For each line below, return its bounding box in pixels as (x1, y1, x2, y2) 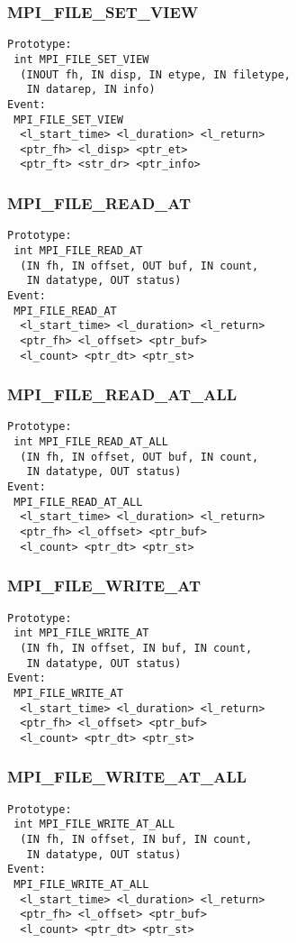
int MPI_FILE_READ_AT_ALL (13, 435, 168, 449)
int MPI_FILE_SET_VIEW (13, 52, 149, 66)
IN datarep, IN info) (26, 83, 156, 96)
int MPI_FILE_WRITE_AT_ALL (13, 818, 175, 831)
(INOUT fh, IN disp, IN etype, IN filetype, (20, 68, 291, 81)
